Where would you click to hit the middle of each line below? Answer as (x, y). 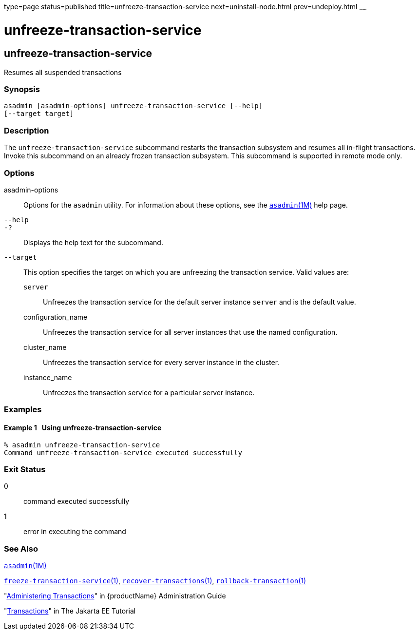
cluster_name (45, 347)
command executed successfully (76, 501)
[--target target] (39, 114)
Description (27, 130)
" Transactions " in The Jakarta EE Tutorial (70, 611)
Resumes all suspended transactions (63, 72)
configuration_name (56, 317)
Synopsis (22, 89)
